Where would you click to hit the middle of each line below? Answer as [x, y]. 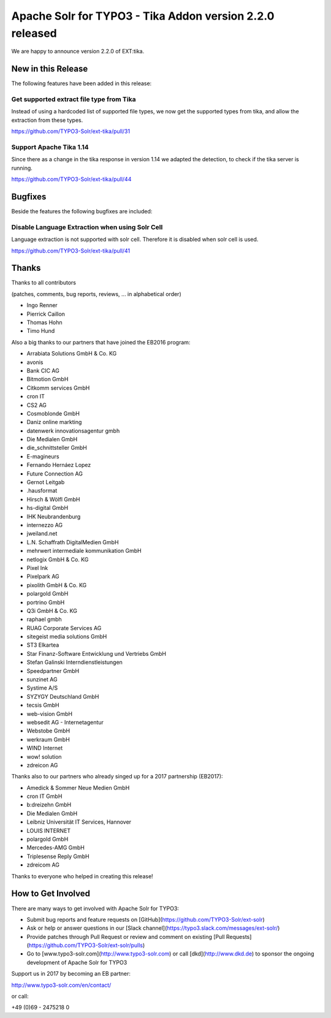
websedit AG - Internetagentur [65, 722]
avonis [35, 362]
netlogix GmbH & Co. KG [58, 559]
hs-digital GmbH [48, 508]
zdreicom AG [43, 865]
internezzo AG [45, 525]
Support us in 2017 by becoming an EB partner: [71, 974]
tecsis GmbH [43, 705]
